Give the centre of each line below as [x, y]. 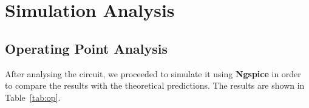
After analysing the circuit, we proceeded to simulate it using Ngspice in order [153, 73]
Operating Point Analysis [87, 48]
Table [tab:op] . [33, 97]
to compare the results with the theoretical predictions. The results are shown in [155, 85]
